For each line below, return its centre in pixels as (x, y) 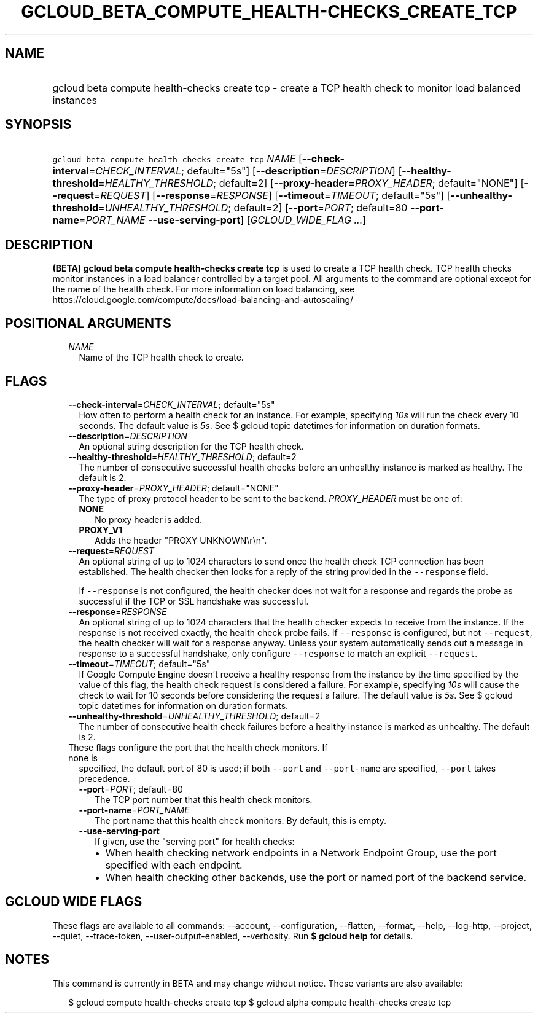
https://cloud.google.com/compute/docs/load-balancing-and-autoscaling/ (203, 300)
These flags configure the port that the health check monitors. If (198, 747)
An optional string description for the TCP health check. (191, 446)
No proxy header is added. (149, 519)
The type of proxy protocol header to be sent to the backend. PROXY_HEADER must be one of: (271, 498)
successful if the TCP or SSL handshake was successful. (194, 601)
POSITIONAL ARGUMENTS (88, 323)
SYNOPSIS (38, 125)
